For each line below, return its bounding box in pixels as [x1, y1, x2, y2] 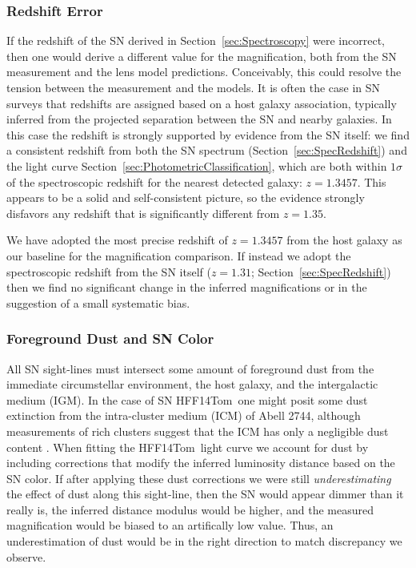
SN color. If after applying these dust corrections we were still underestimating [6, 469, 391, 486]
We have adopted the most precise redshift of [6, 232, 228, 248]
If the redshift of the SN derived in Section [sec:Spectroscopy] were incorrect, [6, 32, 385, 49]
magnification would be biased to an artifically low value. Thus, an [6, 517, 334, 534]
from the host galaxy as [286, 232, 402, 248]
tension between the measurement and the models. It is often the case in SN [6, 79, 381, 95]
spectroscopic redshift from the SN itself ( [6, 263, 211, 280]
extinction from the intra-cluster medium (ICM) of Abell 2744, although [6, 407, 361, 424]
